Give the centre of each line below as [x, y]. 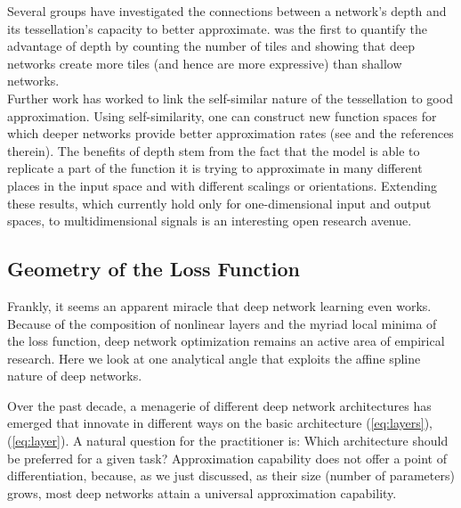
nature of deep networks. [75, 376]
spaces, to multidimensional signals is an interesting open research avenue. [210, 221]
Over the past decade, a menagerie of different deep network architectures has [219, 405]
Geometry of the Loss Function [154, 269]
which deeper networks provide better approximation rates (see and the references [230, 133]
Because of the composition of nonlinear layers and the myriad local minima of [222, 323]
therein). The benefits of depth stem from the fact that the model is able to [214, 150]
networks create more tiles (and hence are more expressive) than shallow [205, 63]
